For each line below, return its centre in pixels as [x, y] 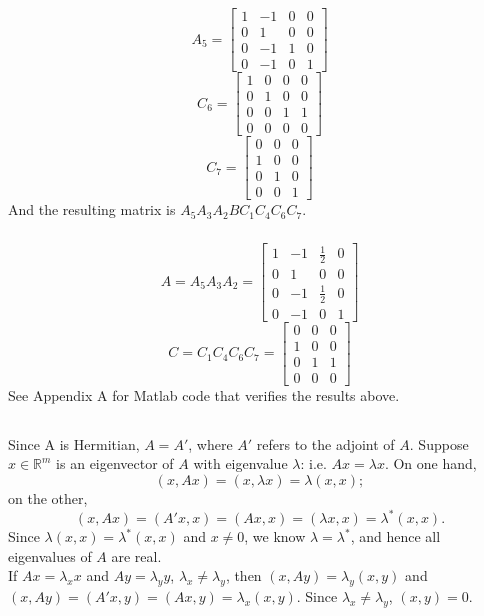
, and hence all [395, 536]
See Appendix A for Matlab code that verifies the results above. [204, 394]
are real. [136, 555]
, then [243, 575]
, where [210, 443]
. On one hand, [430, 463]
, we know [275, 536]
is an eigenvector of [115, 463]
